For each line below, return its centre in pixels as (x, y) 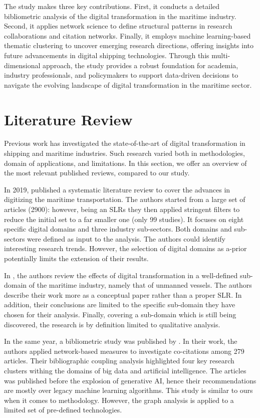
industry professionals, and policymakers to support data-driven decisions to (121, 75)
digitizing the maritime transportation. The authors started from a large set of (125, 199)
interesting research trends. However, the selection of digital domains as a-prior (125, 248)
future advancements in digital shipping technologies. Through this (107, 55)
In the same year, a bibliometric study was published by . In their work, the (121, 341)
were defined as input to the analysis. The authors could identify (126, 238)
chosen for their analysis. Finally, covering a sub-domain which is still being (120, 314)
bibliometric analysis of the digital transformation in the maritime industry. (120, 16)
